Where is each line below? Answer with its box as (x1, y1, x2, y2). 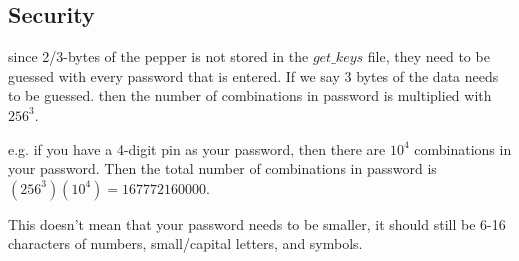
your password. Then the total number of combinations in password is (8, 158, 437, 179)
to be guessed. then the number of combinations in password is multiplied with (8, 85, 492, 106)
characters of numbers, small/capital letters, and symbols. (8, 233, 363, 254)
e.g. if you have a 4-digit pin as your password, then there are (8, 138, 386, 159)
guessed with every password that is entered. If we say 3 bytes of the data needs (8, 65, 499, 86)
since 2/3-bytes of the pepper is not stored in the (8, 46, 309, 67)
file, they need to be (367, 46, 490, 67)
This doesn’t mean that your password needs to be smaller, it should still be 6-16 (8, 213, 506, 234)
